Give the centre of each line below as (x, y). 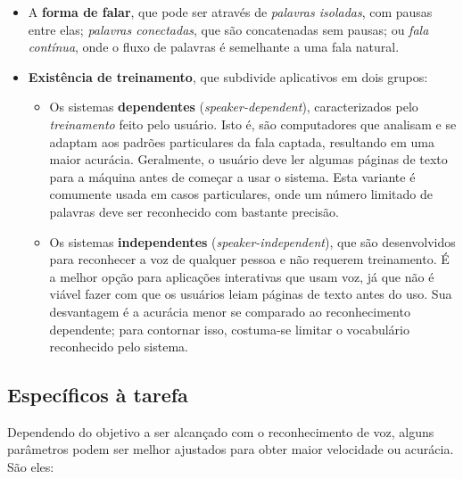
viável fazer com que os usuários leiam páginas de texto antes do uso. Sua (251, 294)
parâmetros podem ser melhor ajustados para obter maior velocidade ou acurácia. (231, 449)
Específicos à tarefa (98, 395)
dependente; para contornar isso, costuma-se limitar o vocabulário (229, 329)
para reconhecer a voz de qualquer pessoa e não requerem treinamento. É (249, 259)
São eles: (31, 467)
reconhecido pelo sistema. (119, 347)
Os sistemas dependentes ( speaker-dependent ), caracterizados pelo (234, 107)
